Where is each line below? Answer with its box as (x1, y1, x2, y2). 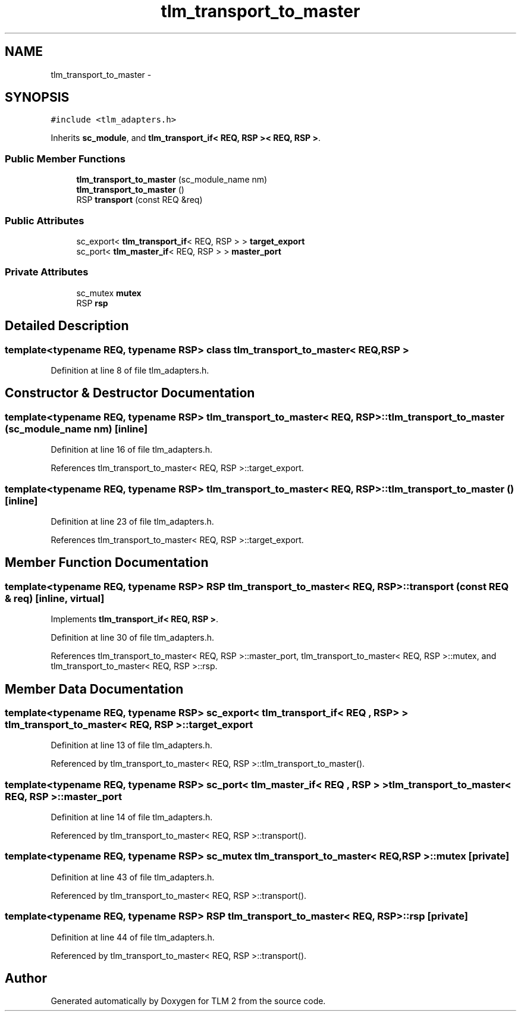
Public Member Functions (5, 152, 125, 165)
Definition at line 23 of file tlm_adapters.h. (51, 516, 214, 526)
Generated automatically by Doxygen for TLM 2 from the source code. (51, 996, 326, 1006)
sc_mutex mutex (76, 287, 142, 298)
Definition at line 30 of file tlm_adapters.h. (51, 632, 215, 643)
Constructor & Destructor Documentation (5, 385, 255, 401)
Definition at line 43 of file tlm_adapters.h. (51, 871, 215, 882)
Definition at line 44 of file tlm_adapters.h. (51, 932, 215, 942)
